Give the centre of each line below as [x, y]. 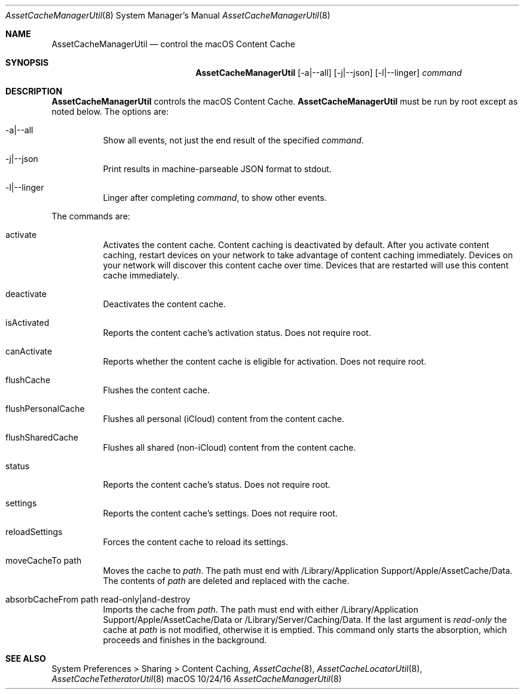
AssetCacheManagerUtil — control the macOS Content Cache [173, 44]
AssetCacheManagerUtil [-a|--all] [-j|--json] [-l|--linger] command [329, 73]
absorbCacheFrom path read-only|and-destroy [98, 599]
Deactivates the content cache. [164, 304]
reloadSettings [34, 532]
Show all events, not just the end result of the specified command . [233, 140]
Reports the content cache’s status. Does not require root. [217, 484]
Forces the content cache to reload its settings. [196, 542]
